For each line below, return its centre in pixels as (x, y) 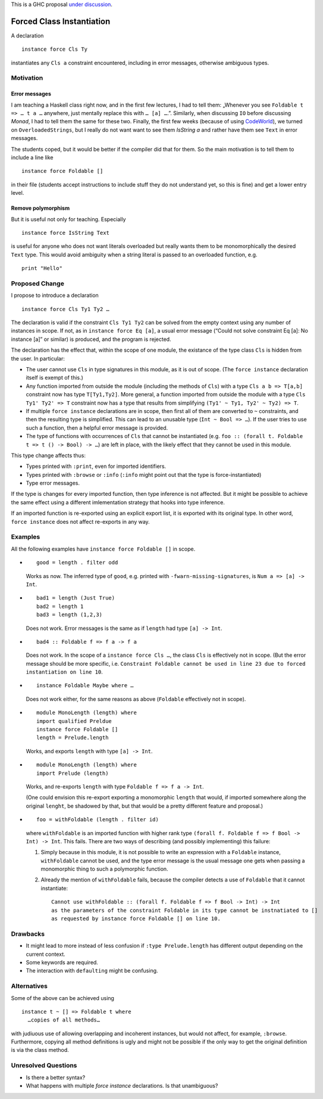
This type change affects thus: (48, 455)
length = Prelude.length (73, 738)
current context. (46, 954)
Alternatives (29, 986)
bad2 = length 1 (60, 606)
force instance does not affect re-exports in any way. (80, 521)
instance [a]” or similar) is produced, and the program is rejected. (91, 339)
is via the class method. (40, 1050)
